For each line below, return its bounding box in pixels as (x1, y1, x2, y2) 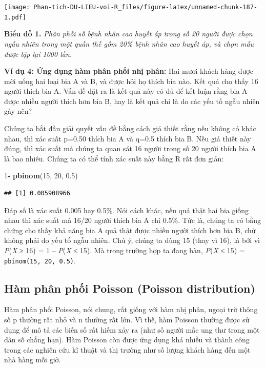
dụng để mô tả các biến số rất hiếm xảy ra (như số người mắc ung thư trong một (4, 324, 260, 335)
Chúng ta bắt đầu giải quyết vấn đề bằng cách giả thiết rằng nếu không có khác (4, 123, 256, 134)
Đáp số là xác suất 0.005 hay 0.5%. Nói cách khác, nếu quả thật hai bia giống (4, 205, 249, 215)
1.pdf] (4, 13, 26, 21)
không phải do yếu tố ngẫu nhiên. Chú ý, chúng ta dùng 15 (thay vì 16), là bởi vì (4, 235, 260, 246)
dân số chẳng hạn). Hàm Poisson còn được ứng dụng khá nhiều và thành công (4, 334, 250, 345)
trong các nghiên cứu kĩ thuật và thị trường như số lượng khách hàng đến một (4, 344, 251, 355)
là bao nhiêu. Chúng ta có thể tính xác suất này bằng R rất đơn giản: (4, 153, 224, 163)
